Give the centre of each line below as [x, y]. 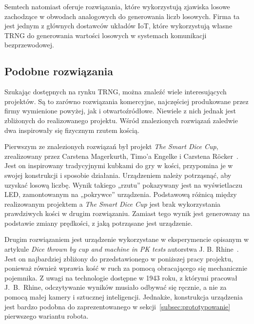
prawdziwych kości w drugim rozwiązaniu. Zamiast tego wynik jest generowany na [127, 213]
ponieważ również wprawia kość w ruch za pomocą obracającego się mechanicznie [126, 268]
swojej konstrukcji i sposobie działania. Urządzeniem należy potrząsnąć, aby [118, 175]
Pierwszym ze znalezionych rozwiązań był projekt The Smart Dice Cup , [111, 146]
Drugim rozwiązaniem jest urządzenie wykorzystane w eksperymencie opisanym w [127, 239]
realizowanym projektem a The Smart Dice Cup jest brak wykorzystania [113, 204]
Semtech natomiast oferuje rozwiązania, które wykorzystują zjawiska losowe [117, 6]
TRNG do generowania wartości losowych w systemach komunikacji [106, 35]
